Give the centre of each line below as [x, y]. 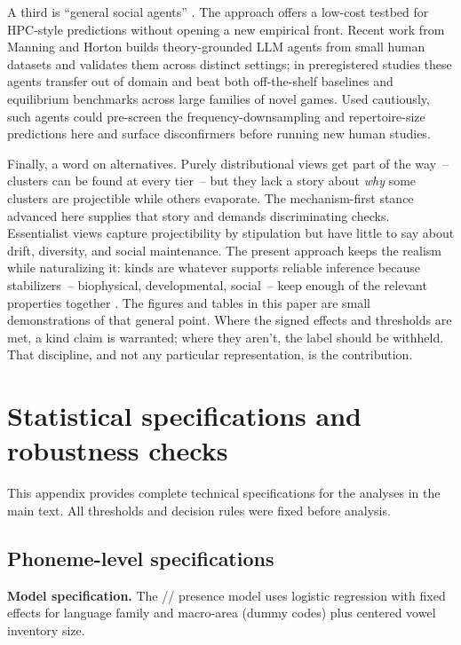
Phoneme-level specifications [141, 558]
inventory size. [46, 629]
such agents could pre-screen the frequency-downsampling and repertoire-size [216, 116]
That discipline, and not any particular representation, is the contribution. [210, 354]
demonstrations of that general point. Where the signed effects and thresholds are [230, 320]
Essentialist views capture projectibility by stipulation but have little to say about [231, 233]
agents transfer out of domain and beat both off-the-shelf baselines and [200, 81]
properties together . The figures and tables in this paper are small [189, 302]
